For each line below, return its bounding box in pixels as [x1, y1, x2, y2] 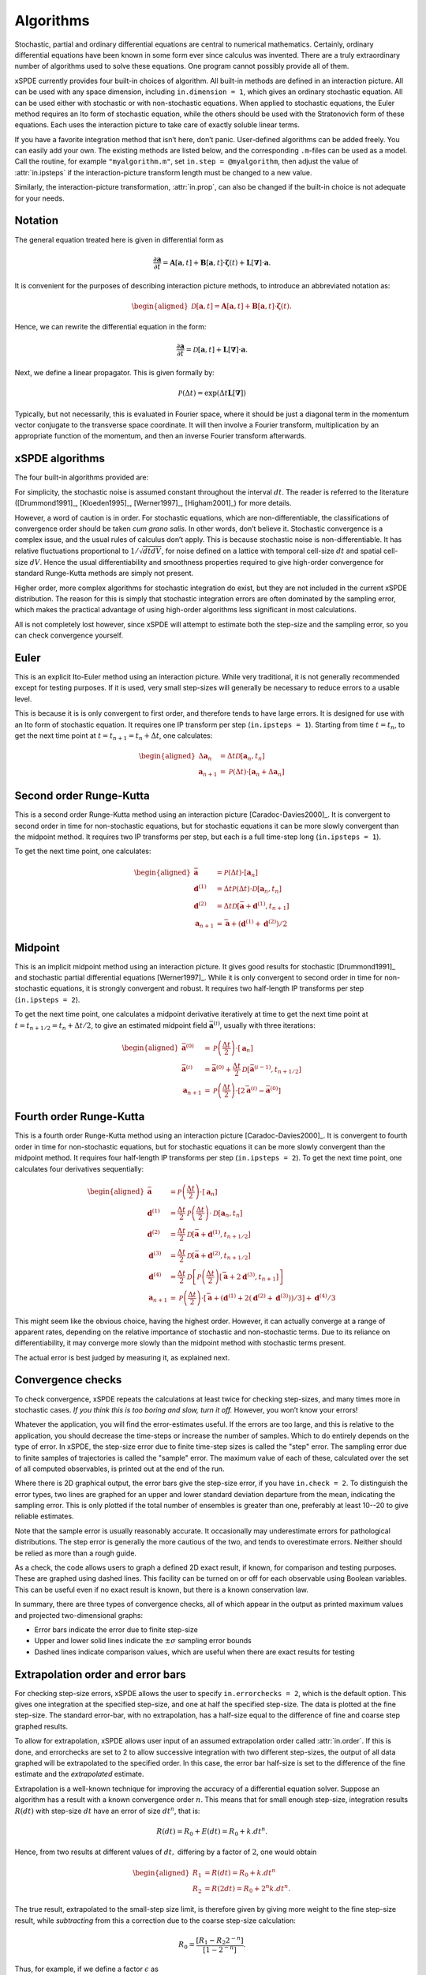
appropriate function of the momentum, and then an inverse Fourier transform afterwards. [14, 431, 307, 441]
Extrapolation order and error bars [14, 1668, 186, 1681]
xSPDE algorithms [14, 452, 106, 465]
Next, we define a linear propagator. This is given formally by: [14, 368, 215, 378]
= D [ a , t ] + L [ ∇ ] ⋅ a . [185, 344, 248, 354]
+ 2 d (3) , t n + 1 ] [229, 1270, 279, 1283]
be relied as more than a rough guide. [14, 1548, 137, 1558]
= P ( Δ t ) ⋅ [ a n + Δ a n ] [219, 767, 285, 778]
